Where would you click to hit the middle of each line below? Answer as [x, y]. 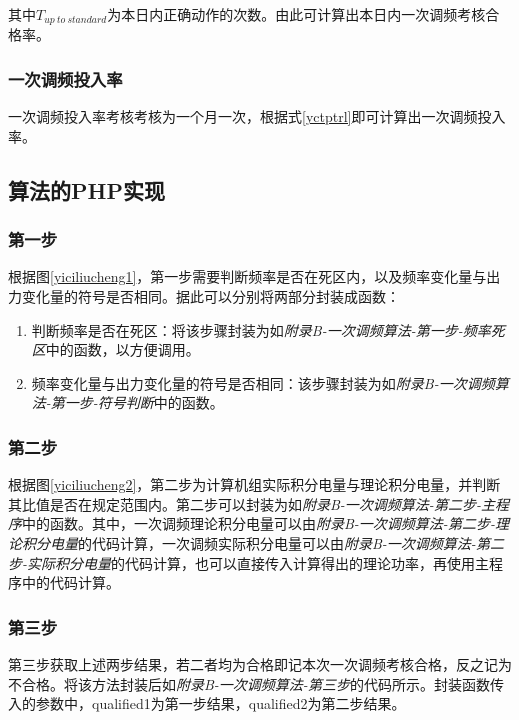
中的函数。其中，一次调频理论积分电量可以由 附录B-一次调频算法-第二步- [258, 523]
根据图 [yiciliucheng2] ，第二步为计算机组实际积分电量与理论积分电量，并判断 [254, 484]
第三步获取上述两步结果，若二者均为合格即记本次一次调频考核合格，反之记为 [260, 664]
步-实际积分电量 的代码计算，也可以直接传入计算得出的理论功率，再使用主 [249, 562]
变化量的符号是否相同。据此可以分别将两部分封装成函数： [210, 296]
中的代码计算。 [70, 582]
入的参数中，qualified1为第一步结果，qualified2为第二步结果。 [207, 703]
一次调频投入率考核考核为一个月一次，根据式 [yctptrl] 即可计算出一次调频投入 [257, 116]
